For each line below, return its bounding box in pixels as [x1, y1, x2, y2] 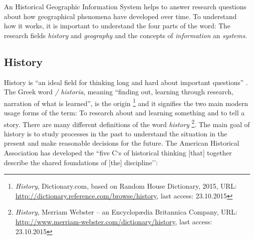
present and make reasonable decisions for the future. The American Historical [4, 138, 239, 148]
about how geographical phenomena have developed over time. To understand [4, 11, 237, 21]
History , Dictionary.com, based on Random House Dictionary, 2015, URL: [15, 181, 237, 191]
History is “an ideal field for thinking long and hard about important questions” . [4, 77, 248, 87]
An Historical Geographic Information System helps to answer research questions [4, 1, 247, 11]
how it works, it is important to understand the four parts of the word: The [4, 21, 231, 31]
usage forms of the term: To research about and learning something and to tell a [4, 108, 245, 118]
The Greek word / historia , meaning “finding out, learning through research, [4, 87, 233, 97]
